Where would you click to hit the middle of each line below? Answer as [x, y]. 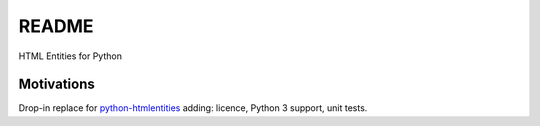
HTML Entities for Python [70, 56]
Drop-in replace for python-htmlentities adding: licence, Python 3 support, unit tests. [193, 108]
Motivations [56, 84]
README [56, 26]
